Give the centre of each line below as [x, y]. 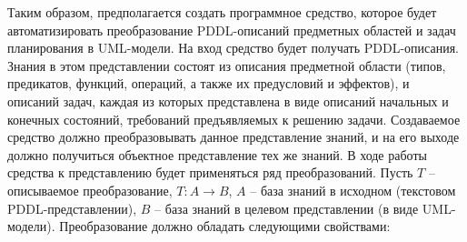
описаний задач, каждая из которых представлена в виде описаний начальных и [228, 101]
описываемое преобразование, [90, 190]
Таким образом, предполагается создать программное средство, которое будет [222, 12]
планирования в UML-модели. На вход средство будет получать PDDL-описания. [233, 48]
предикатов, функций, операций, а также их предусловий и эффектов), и [209, 83]
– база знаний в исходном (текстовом [353, 190]
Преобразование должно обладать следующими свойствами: [225, 226]
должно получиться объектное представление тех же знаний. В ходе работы [217, 154]
